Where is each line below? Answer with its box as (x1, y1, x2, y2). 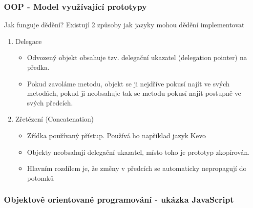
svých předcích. (27, 97, 73, 107)
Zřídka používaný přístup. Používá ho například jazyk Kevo (27, 130, 206, 140)
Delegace (15, 36, 42, 46)
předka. (27, 62, 50, 72)
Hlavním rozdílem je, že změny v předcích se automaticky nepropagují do (27, 163, 247, 173)
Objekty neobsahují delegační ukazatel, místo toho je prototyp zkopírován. (27, 146, 250, 157)
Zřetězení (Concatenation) (15, 114, 94, 124)
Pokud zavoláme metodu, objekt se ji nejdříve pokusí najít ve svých (27, 78, 230, 88)
